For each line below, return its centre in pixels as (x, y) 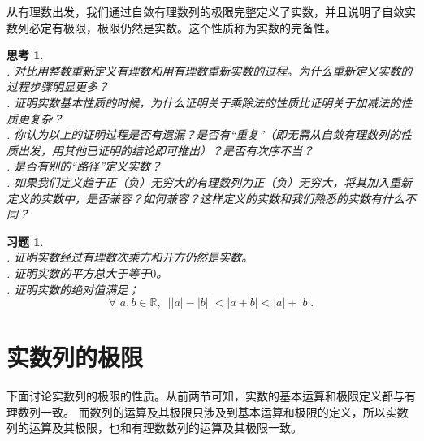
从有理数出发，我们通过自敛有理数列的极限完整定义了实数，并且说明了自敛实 (211, 11)
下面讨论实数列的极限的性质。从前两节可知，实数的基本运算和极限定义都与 (206, 396)
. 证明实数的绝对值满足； (73, 289)
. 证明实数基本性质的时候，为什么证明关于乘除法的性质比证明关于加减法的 (204, 102)
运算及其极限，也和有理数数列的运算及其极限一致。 (165, 428)
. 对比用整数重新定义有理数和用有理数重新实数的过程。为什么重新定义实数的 (210, 70)
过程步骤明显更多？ (58, 86)
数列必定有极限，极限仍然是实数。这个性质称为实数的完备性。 (171, 27)
